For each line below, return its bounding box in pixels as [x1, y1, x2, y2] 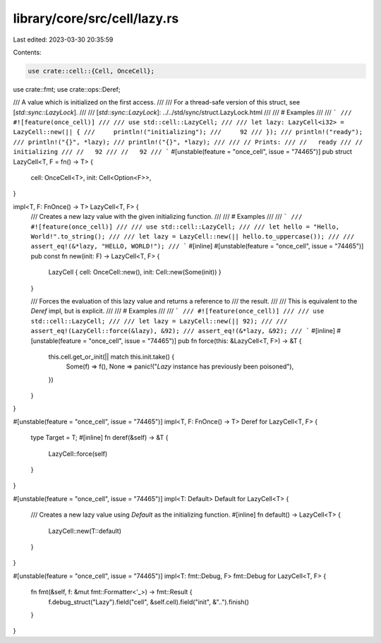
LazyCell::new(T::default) [48, 527, 122, 535]
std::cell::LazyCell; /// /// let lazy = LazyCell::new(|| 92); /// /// [30, 317, 288, 325]
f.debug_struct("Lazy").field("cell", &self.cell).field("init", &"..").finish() [48, 597, 250, 606]
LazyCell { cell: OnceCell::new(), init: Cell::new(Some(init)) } [48, 268, 222, 277]
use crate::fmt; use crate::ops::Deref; [13, 85, 121, 93]
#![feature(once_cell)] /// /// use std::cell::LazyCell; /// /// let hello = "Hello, [30, 222, 340, 231]
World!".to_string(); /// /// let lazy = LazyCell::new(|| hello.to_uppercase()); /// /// [30, 232, 355, 240]
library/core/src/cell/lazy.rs [13, 11, 179, 26]
